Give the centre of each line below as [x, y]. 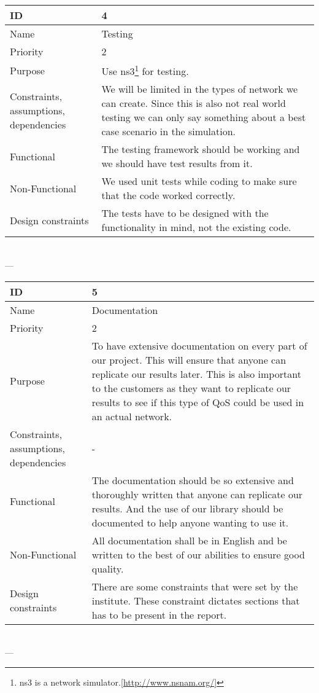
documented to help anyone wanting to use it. [190, 522]
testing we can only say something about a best [204, 117]
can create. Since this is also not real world [194, 103]
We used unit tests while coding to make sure [199, 181]
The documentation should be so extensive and [193, 480]
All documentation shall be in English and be [189, 540]
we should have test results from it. [177, 163]
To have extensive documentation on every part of [199, 345]
